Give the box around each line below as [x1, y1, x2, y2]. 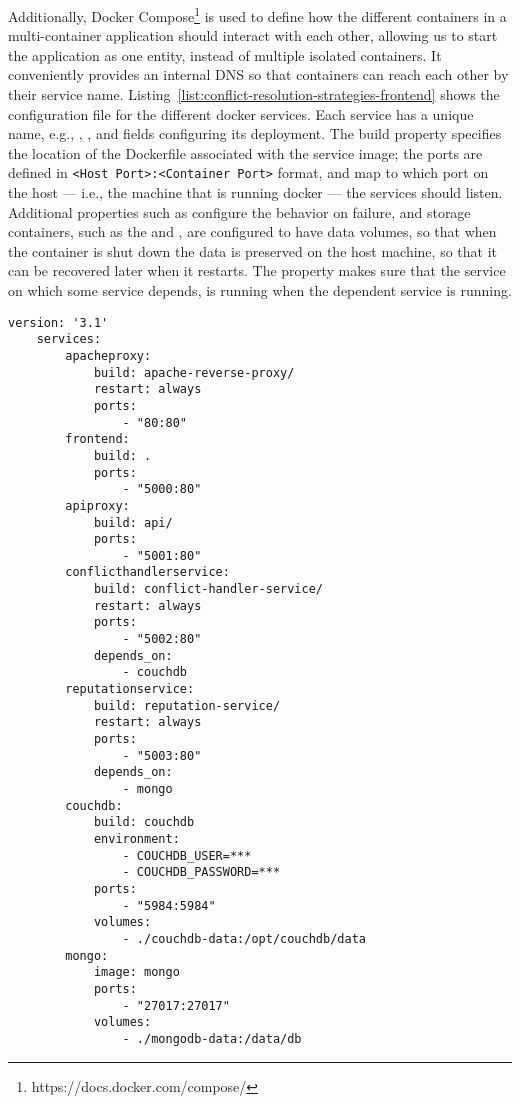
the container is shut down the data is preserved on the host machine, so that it [8, 240, 497, 261]
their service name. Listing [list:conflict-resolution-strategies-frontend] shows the [8, 84, 500, 105]
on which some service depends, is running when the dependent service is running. [8, 280, 512, 301]
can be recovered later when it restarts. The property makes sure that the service [8, 260, 506, 281]
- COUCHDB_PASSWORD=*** [122, 865, 281, 880]
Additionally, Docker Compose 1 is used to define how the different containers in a [8, 3, 507, 26]
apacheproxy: [65, 348, 152, 363]
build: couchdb [93, 815, 195, 830]
